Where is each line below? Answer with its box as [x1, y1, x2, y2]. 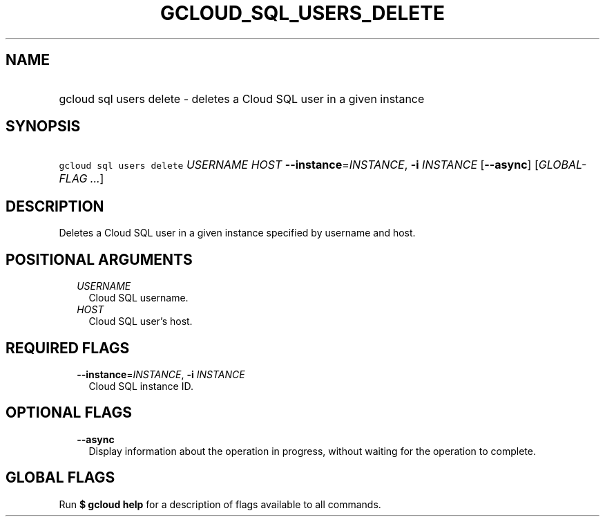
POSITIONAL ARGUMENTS [6, 250, 193, 268]
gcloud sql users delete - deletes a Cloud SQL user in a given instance [59, 91, 425, 106]
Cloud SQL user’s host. [88, 315, 193, 328]
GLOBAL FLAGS [6, 469, 115, 487]
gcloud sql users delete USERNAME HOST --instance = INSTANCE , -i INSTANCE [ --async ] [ [59, 158, 539, 172]
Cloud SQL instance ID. [88, 380, 193, 392]
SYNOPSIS [6, 118, 81, 136]
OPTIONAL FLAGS [6, 404, 132, 422]
